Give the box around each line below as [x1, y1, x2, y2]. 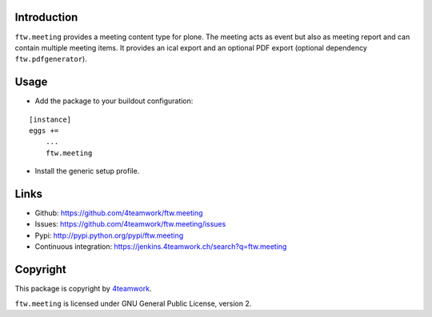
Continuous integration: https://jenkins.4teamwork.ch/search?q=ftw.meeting [34, 242, 287, 251]
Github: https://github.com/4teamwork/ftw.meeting [34, 208, 203, 218]
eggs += [29, 126, 59, 135]
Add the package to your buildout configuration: [34, 96, 194, 106]
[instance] [29, 114, 72, 124]
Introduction [14, 10, 78, 24]
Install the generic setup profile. [34, 167, 140, 176]
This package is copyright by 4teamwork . [14, 284, 152, 294]
